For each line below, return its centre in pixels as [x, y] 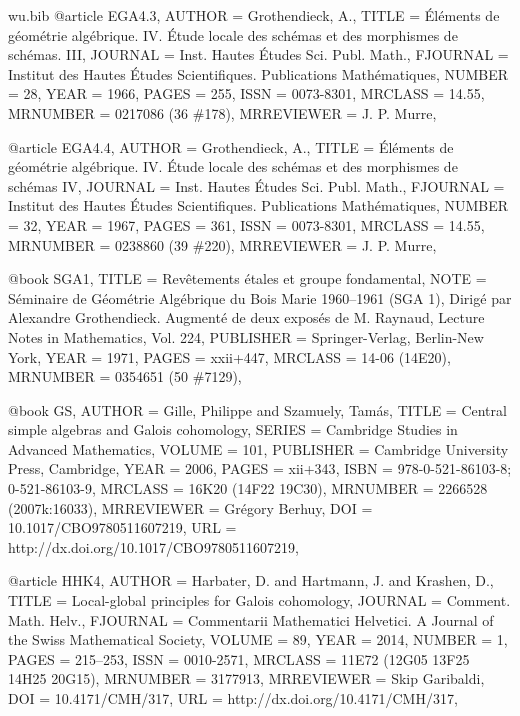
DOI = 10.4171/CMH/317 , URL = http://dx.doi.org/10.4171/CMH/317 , [233, 698]
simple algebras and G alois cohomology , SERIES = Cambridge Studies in [233, 429]
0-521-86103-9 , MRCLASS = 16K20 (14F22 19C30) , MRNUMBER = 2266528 [248, 488]
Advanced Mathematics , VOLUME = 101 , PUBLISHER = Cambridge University [258, 448]
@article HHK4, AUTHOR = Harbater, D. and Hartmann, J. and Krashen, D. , [251, 580]
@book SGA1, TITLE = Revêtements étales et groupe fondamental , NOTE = [247, 278]
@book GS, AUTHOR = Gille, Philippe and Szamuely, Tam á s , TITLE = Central [257, 409]
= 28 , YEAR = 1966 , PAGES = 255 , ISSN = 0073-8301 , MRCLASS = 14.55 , [246, 93]
